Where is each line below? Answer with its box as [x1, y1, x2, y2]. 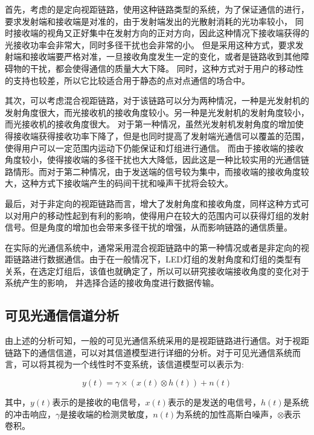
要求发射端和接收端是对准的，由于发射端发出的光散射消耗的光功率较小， [5, 14, 292, 27]
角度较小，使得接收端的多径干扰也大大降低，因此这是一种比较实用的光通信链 [5, 153, 309, 166]
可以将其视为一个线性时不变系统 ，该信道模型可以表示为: [21, 358, 244, 370]
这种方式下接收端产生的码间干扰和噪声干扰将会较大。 [21, 177, 233, 189]
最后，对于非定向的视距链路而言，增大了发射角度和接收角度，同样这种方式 [5, 197, 301, 209]
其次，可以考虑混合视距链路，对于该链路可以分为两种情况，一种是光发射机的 [5, 94, 309, 107]
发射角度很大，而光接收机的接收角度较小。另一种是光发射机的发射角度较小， [5, 106, 309, 118]
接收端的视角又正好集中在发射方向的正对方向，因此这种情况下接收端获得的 [13, 27, 309, 39]
